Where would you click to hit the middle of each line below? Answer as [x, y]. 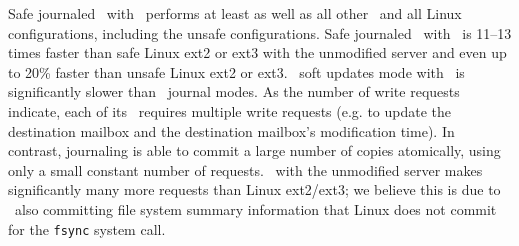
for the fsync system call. [87, 228]
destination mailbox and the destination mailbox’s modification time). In [231, 130]
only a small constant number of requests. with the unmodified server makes [245, 169]
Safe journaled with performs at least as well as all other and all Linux [235, 13]
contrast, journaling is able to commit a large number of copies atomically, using [254, 150]
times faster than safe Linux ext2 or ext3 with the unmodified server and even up [257, 52]
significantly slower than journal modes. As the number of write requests [234, 91]
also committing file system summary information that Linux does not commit [255, 208]
